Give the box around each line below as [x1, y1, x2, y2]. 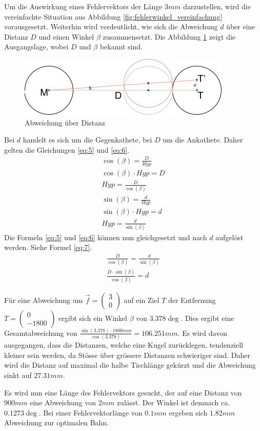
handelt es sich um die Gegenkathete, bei [23, 134, 152, 145]
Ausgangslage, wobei [4, 41, 69, 52]
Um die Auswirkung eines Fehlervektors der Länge [4, 1, 163, 11]
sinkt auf [4, 370, 32, 381]
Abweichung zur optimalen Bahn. [4, 417, 109, 428]
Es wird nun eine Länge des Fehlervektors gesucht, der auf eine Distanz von [4, 387, 242, 398]
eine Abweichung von [30, 397, 96, 408]
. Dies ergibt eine [181, 312, 234, 323]
